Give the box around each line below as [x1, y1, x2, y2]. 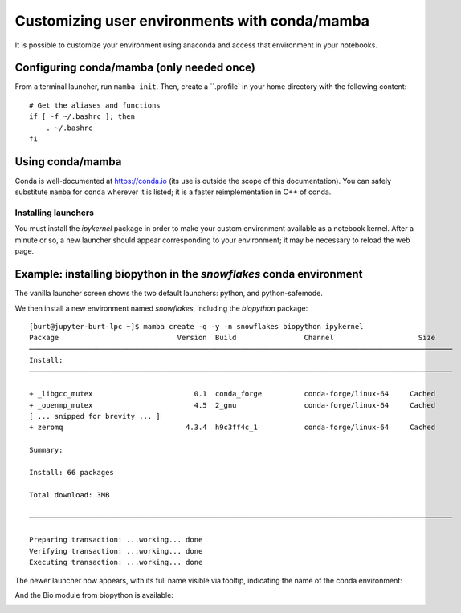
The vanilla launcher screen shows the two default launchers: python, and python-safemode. [14, 289, 323, 298]
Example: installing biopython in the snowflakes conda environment [14, 267, 363, 281]
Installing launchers [14, 207, 94, 218]
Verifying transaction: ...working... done [29, 546, 203, 555]
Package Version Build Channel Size [29, 333, 436, 343]
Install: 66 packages [29, 468, 114, 477]
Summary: [29, 445, 63, 455]
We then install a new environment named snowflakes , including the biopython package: [14, 303, 308, 313]
